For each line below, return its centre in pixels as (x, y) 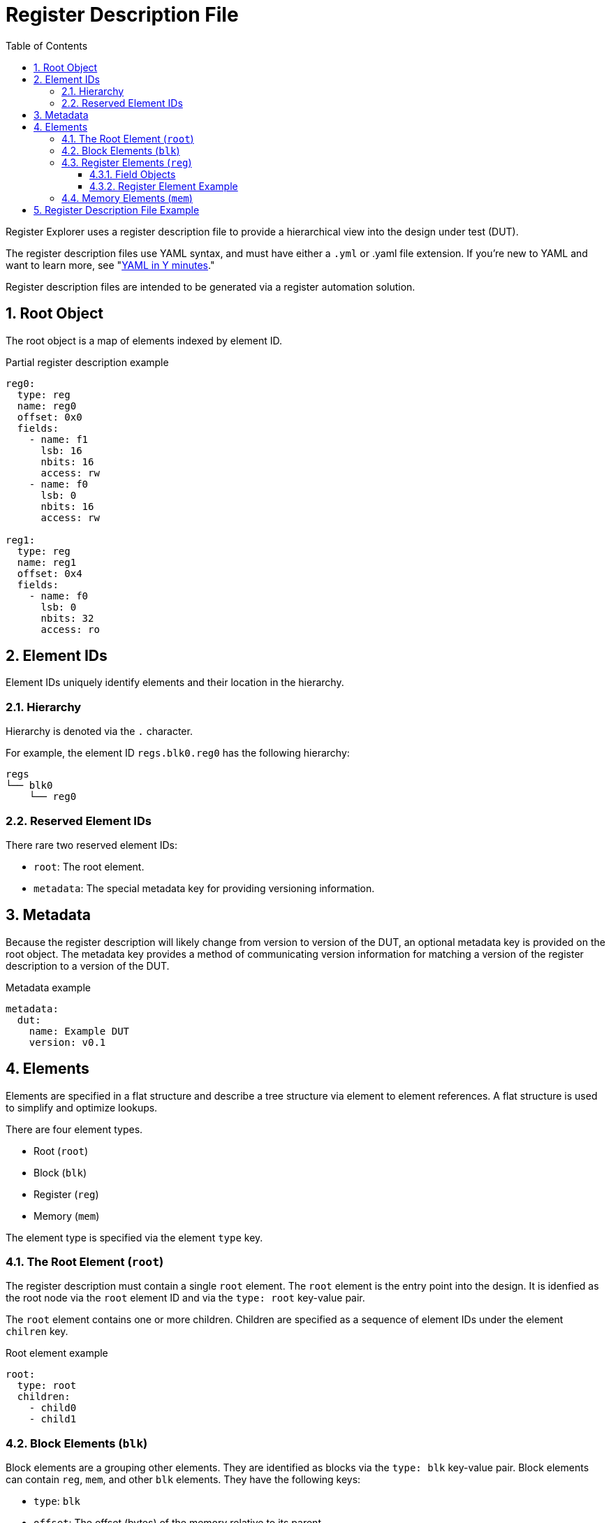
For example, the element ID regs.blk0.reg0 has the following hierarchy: (178, 753)
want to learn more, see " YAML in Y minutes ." (110, 265)
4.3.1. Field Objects (133, 174)
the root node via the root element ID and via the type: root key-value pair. (185, 1298)
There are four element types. (74, 1129)
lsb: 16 (61, 450)
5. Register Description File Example (117, 210)
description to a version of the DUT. (88, 965)
